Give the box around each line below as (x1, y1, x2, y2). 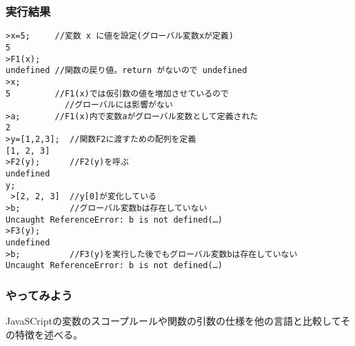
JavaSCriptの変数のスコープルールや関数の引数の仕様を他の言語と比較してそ (6, 314, 351, 328)
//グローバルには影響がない (64, 100, 173, 110)
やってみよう (6, 286, 73, 303)
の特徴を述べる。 (6, 327, 83, 341)
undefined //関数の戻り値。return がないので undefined (6, 65, 247, 76)
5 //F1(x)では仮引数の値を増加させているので (6, 88, 229, 99)
